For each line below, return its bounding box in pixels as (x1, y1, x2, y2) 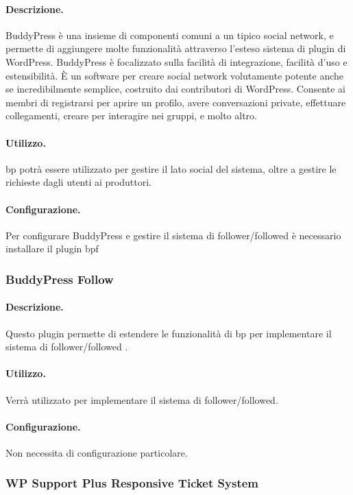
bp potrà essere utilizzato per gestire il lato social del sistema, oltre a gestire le (5, 161, 337, 176)
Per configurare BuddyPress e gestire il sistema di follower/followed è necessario (5, 228, 341, 242)
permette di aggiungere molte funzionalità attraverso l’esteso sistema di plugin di (5, 41, 346, 56)
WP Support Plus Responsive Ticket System (5, 474, 258, 492)
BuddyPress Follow (5, 270, 114, 287)
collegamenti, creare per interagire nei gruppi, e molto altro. (5, 108, 257, 123)
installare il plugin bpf (5, 241, 99, 256)
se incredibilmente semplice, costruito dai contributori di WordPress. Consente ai (5, 82, 345, 96)
